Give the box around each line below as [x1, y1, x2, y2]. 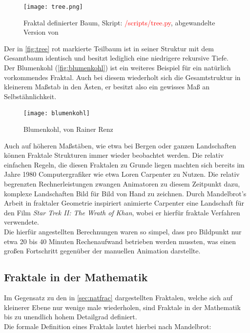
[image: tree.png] [23, 3, 83, 10]
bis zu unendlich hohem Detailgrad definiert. [4, 312, 137, 322]
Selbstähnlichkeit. [4, 91, 57, 101]
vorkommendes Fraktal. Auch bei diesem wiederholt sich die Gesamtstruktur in [4, 72, 241, 82]
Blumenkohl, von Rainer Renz [23, 124, 113, 134]
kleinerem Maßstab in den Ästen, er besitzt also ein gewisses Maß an [4, 82, 209, 92]
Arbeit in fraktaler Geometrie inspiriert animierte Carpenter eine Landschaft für [4, 198, 245, 208]
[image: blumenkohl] [23, 110, 90, 117]
